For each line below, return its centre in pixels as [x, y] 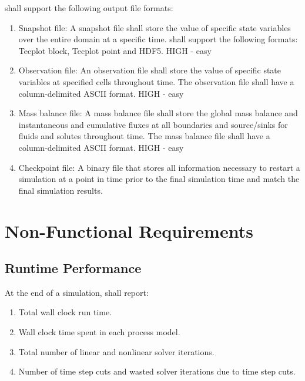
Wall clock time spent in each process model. [99, 332]
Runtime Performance [73, 268]
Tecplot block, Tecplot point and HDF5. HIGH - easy [115, 50]
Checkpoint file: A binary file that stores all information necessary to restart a [159, 167]
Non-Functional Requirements [129, 230]
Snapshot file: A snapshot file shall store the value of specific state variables [155, 27]
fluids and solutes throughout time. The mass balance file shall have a [144, 136]
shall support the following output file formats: [89, 8]
